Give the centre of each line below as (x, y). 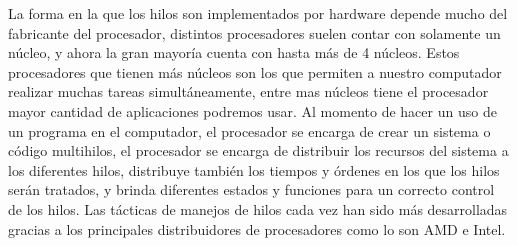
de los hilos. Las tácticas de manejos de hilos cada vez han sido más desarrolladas (258, 208)
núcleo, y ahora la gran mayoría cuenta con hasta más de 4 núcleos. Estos (234, 52)
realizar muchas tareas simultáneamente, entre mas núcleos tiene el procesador (248, 91)
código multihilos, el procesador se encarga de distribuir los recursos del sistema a (258, 150)
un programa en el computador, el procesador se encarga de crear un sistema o (249, 130)
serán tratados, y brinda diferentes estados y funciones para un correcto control (251, 189)
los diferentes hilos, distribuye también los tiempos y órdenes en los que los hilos (254, 169)
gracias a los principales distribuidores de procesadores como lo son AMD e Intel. (257, 228)
